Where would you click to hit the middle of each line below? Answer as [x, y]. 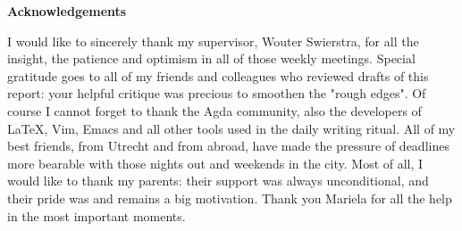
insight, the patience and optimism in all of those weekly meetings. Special [211, 58]
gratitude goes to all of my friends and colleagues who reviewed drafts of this [218, 75]
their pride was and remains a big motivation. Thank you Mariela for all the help [230, 198]
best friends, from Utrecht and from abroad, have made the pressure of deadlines [228, 146]
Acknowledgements [67, 11]
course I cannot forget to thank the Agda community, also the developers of [214, 110]
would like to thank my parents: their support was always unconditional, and [218, 181]
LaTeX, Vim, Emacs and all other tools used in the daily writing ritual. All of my [231, 128]
